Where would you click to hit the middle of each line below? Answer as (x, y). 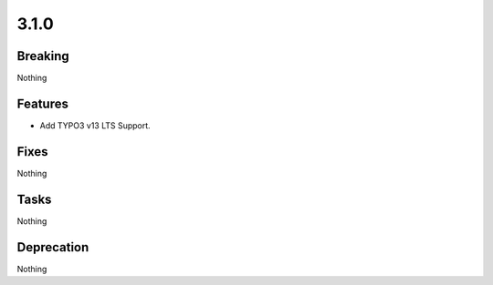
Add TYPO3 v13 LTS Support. (95, 125)
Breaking (43, 56)
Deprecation (53, 247)
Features (42, 103)
